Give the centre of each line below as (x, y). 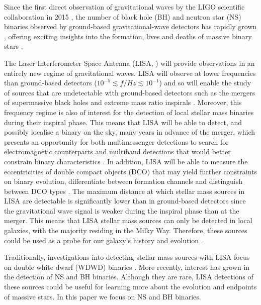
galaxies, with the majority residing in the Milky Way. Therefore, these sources (126, 230)
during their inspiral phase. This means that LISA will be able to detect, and (123, 122)
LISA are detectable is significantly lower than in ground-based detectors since (125, 201)
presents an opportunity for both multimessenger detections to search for (116, 141)
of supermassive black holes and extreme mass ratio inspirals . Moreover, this (123, 102)
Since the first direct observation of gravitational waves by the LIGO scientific (124, 7)
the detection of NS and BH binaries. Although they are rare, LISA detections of (129, 277)
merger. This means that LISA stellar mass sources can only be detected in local (128, 220)
